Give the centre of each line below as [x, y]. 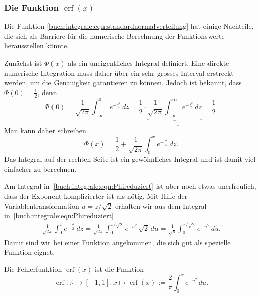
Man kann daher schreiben [45, 130]
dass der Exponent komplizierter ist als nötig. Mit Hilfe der [96, 196]
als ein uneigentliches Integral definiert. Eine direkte [148, 63]
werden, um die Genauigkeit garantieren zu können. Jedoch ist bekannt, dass [123, 82]
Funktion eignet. [30, 252]
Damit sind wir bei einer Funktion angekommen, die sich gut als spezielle [117, 242]
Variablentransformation [42, 205]
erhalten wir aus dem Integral [161, 205]
